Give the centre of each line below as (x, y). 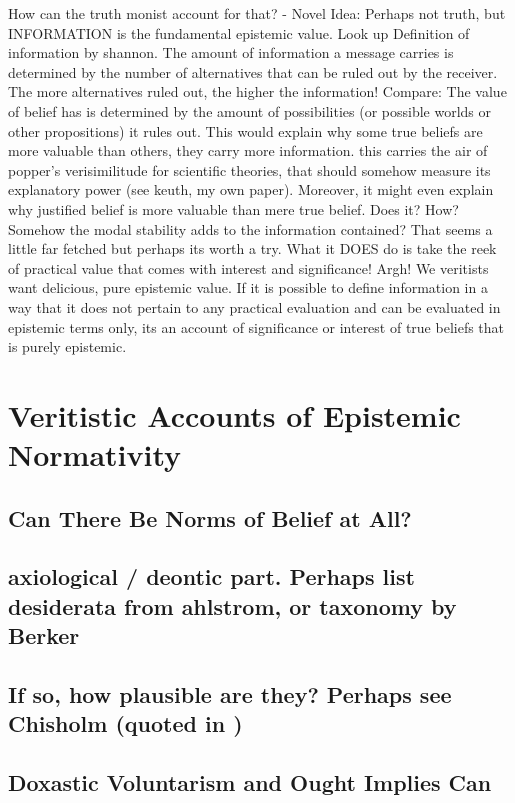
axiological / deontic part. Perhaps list (211, 576)
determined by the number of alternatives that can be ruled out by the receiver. (253, 71)
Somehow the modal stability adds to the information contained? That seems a (250, 228)
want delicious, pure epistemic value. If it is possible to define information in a (248, 287)
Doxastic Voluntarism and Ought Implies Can (250, 782)
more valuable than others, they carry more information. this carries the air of (248, 150)
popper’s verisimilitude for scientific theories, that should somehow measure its (249, 169)
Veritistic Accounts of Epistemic (234, 414)
